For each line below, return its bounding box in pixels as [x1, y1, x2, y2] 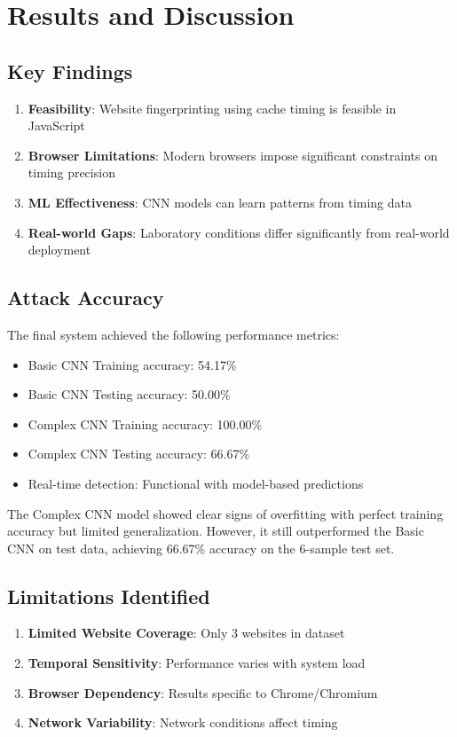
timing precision [28, 163, 115, 182]
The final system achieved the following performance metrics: [7, 325, 340, 343]
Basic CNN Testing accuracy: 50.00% [28, 385, 231, 404]
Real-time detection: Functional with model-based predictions [28, 474, 364, 492]
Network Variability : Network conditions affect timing [28, 713, 338, 732]
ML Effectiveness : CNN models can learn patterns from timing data [28, 192, 413, 211]
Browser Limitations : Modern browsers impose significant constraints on [28, 145, 437, 164]
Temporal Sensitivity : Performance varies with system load [28, 654, 366, 672]
